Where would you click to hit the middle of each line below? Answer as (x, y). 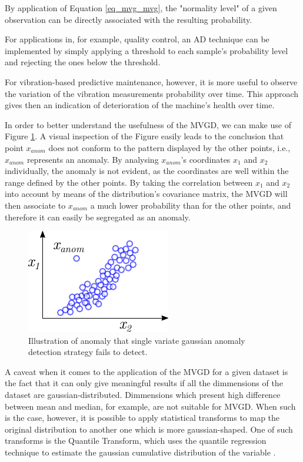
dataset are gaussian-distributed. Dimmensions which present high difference (143, 395)
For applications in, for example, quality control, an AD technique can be (137, 39)
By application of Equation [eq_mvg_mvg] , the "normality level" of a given (141, 8)
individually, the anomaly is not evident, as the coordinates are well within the (147, 171)
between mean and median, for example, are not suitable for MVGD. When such (150, 406)
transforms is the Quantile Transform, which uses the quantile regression (136, 441)
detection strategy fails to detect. (88, 352)
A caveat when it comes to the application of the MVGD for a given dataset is (146, 371)
